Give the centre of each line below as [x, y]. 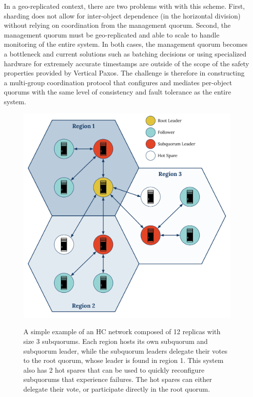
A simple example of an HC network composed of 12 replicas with [122, 331]
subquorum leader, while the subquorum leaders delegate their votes [126, 350]
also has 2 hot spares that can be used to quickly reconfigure [114, 369]
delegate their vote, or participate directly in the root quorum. [117, 388]
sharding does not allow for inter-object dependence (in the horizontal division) [122, 15]
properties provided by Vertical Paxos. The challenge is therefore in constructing [124, 73]
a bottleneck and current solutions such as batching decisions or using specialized [125, 53]
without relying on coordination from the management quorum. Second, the [117, 25]
